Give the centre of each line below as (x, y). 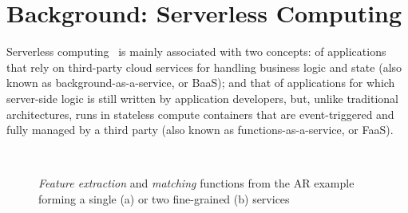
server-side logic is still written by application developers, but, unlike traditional (203, 98)
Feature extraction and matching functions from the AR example (196, 183)
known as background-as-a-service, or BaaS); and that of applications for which (201, 83)
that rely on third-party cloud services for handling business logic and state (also (204, 67)
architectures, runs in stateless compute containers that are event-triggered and (200, 114)
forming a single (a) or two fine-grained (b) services (164, 198)
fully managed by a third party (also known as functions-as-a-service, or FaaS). (200, 130)
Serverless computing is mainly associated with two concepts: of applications (196, 51)
